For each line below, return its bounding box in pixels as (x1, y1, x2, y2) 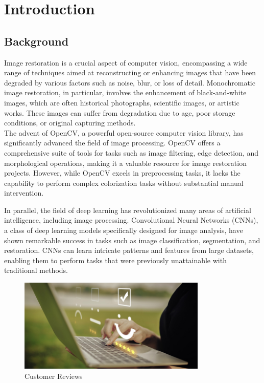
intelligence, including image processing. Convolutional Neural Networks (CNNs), (4, 215, 258, 225)
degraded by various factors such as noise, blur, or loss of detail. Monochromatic (4, 77, 255, 88)
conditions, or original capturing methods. (4, 117, 136, 128)
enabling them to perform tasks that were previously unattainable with (4, 254, 227, 265)
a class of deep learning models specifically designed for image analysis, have (4, 225, 243, 236)
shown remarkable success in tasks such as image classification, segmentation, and (4, 235, 260, 245)
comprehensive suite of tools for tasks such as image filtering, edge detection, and (4, 147, 259, 158)
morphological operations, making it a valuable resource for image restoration (4, 157, 247, 168)
